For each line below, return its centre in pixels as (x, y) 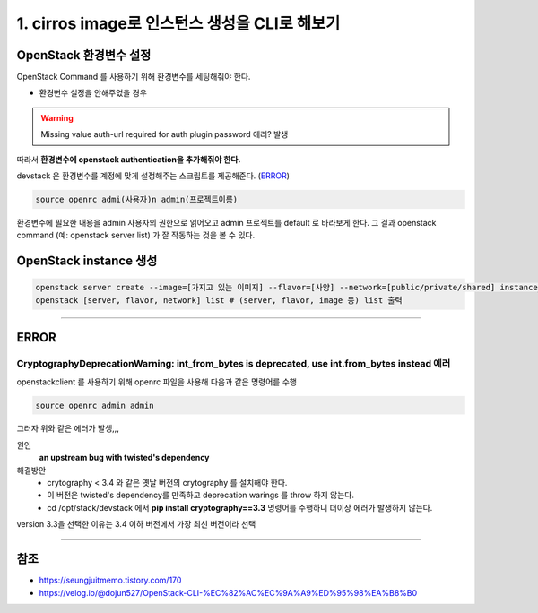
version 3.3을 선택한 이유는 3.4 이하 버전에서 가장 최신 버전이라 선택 (136, 524)
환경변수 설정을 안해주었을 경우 (93, 93)
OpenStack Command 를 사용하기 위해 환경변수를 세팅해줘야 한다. (134, 77)
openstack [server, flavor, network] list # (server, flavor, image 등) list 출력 (219, 300)
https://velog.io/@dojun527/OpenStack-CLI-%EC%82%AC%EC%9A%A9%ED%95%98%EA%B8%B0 (228, 592)
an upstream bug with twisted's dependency (124, 458)
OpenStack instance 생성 (87, 261)
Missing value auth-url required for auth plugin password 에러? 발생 (165, 134)
